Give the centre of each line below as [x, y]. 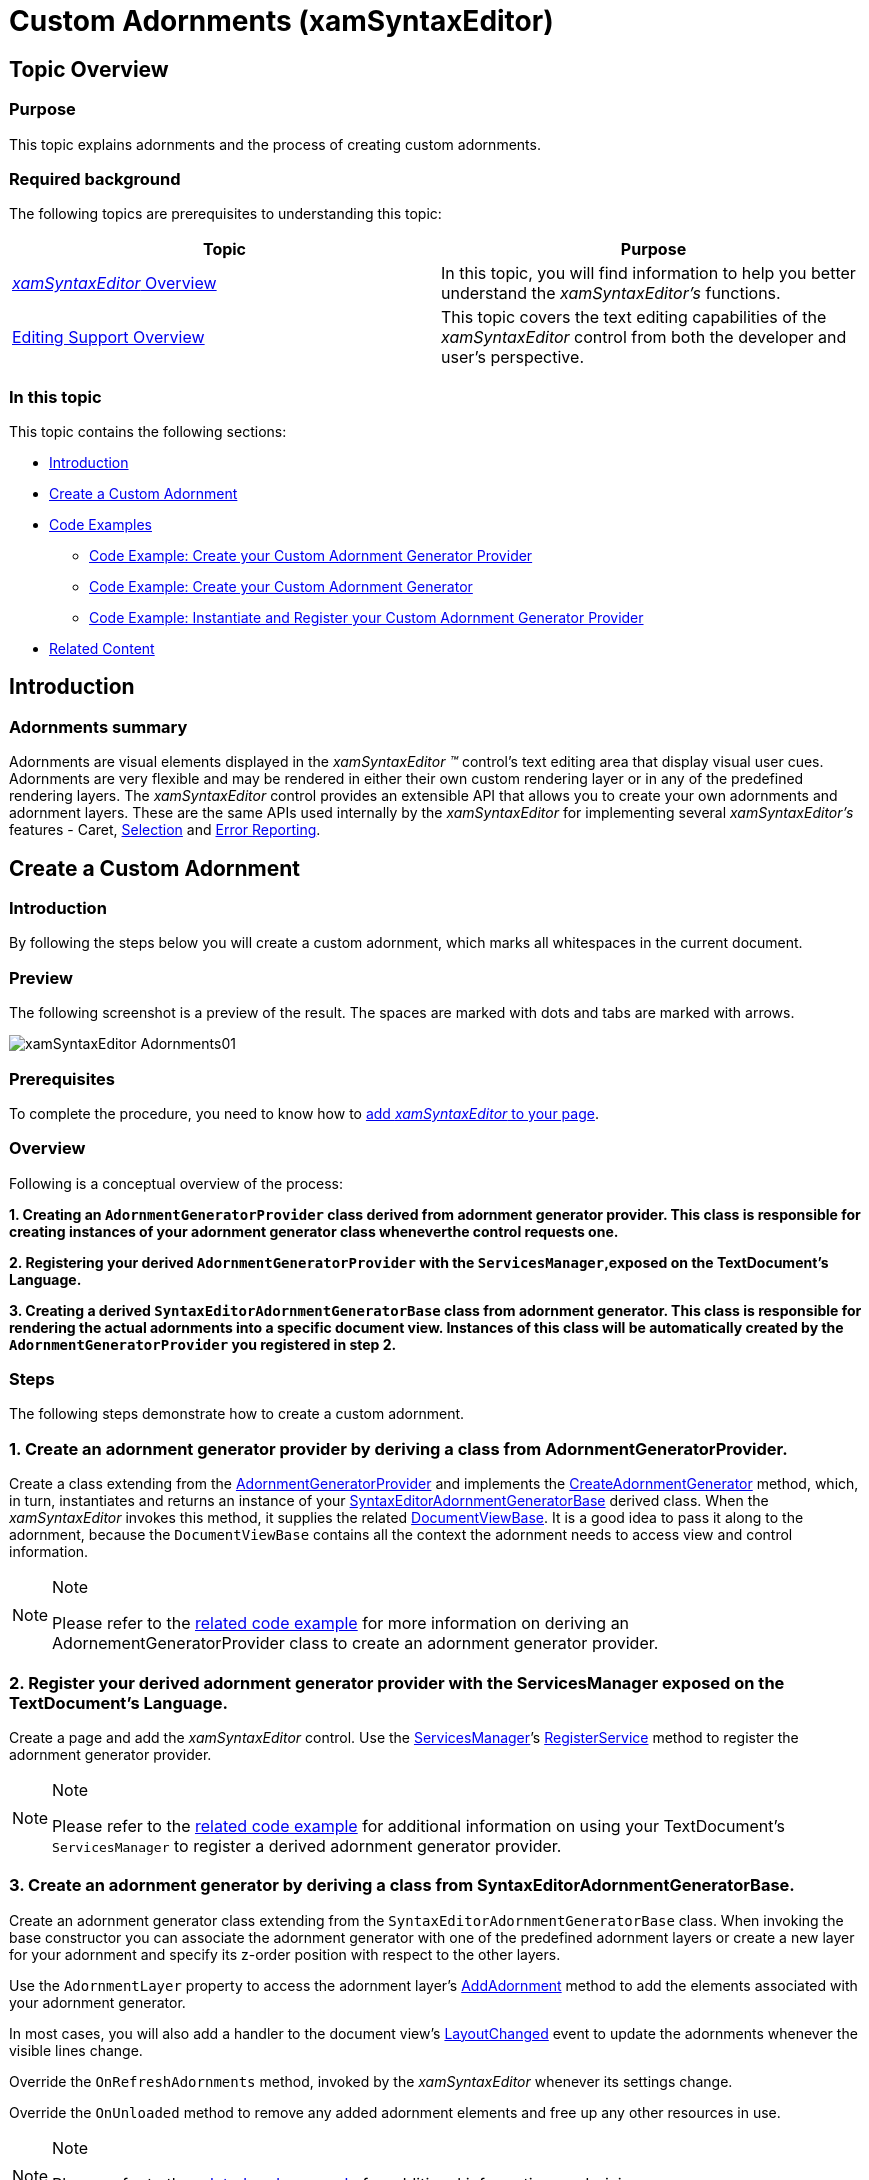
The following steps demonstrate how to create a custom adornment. [237, 1414]
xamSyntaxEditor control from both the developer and [644, 337]
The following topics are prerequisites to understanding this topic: [225, 214]
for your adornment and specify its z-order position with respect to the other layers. [285, 1954]
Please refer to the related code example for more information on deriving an [341, 1623]
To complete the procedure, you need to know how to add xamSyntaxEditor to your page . [304, 1113]
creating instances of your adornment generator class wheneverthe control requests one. [314, 1231]
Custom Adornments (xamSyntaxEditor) [281, 21]
